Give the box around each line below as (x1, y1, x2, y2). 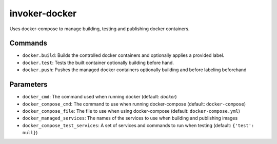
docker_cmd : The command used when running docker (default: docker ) (22, 94, 177, 100)
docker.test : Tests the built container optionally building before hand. (22, 59, 174, 66)
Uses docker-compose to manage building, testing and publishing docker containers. (9, 26, 190, 32)
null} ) (22, 130, 38, 136)
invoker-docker (9, 8, 77, 19)
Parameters (9, 80, 48, 89)
